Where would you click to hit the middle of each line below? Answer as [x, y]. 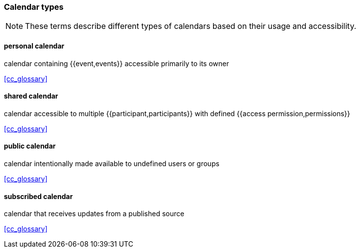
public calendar [30, 146]
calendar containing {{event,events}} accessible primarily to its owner [117, 63]
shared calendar [31, 96]
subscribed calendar [38, 196]
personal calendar [34, 46]
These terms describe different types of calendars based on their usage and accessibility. [191, 26]
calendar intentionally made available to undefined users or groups [112, 164]
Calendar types [34, 7]
